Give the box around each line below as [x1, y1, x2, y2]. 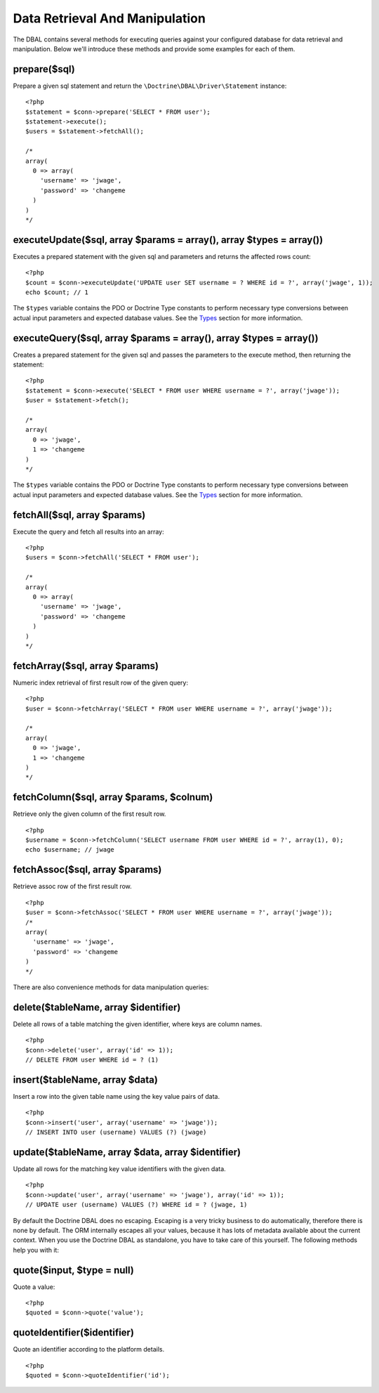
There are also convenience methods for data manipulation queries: [13, 983, 209, 991]
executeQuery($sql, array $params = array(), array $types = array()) [13, 332, 319, 344]
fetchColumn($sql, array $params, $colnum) [13, 791, 213, 803]
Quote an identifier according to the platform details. [13, 1345, 165, 1354]
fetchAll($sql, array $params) [13, 509, 146, 521]
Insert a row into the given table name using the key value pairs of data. [13, 1092, 220, 1100]
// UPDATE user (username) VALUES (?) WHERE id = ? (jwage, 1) [25, 1201, 248, 1209]
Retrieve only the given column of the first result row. [13, 810, 166, 818]
